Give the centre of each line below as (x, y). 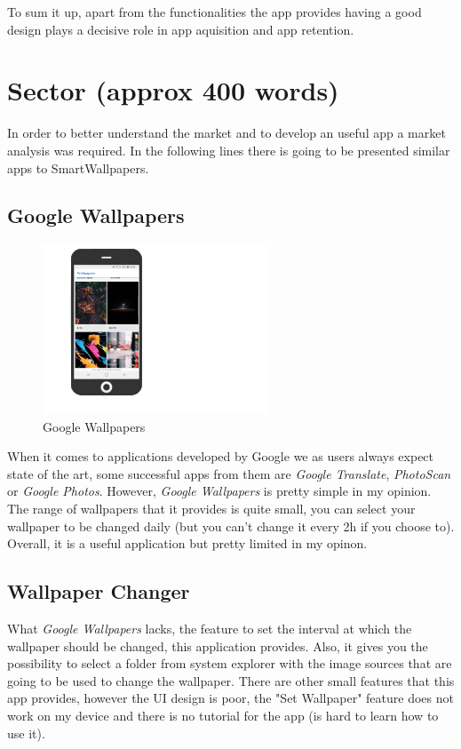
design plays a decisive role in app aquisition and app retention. (181, 29)
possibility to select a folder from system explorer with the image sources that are (230, 663)
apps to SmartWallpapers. (78, 167)
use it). (26, 733)
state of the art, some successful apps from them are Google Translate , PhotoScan (229, 473)
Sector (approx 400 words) (173, 90)
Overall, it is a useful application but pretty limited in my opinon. (187, 543)
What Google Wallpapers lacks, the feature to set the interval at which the (210, 629)
